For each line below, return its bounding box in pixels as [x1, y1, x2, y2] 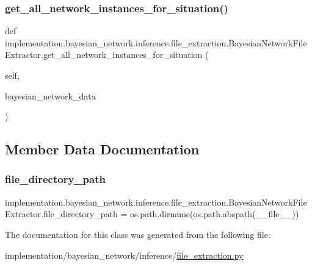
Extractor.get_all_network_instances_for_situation [5, 48, 203, 61]
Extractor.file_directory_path [5, 207, 118, 220]
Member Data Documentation [5, 140, 200, 159]
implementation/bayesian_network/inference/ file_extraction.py [5, 248, 244, 261]
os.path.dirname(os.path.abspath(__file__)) [129, 207, 299, 220]
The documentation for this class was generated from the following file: [5, 228, 270, 240]
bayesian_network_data [5, 89, 96, 102]
